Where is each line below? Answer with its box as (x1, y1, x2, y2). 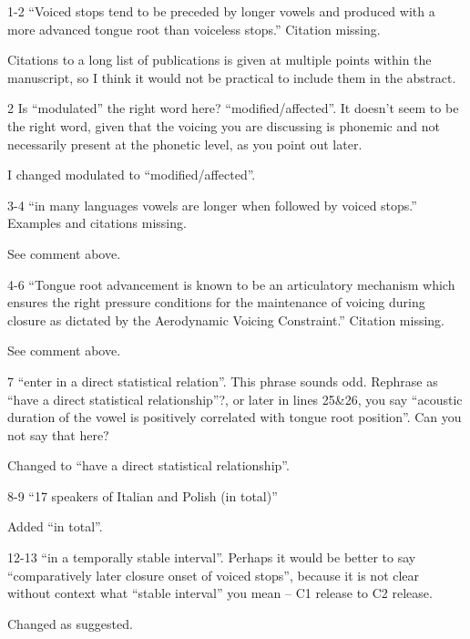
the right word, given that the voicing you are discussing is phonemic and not (7, 116, 440, 135)
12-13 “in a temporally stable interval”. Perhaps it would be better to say (7, 548, 416, 567)
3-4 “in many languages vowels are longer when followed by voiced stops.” (7, 195, 417, 214)
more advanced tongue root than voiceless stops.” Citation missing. (7, 19, 381, 38)
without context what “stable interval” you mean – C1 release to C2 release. (7, 583, 433, 603)
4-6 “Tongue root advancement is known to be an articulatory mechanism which (7, 274, 455, 294)
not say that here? (7, 425, 109, 444)
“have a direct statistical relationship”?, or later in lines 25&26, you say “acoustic (7, 389, 463, 408)
